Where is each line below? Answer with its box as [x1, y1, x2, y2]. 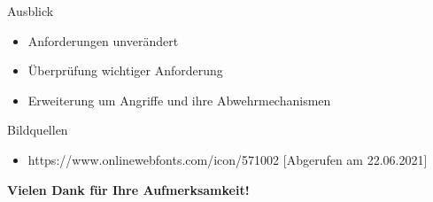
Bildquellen [7, 120, 68, 139]
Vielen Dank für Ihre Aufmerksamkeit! [7, 180, 250, 198]
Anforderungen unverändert [27, 31, 179, 50]
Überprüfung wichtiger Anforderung [27, 61, 223, 80]
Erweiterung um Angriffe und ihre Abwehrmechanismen [27, 90, 331, 109]
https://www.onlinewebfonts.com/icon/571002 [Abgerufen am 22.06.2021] [27, 150, 428, 168]
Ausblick [7, 2, 54, 19]
